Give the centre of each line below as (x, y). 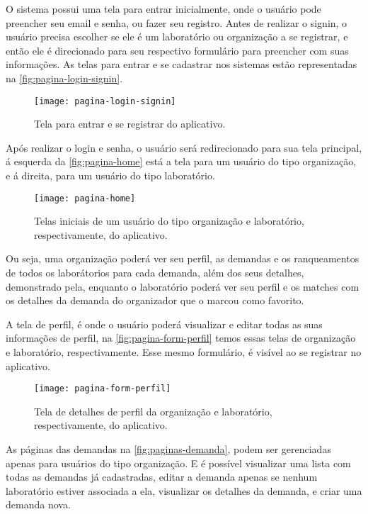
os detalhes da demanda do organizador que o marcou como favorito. (155, 300)
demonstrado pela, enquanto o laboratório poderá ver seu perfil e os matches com (183, 286)
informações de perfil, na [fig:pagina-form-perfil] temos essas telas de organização (181, 338)
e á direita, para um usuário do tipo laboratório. (110, 175)
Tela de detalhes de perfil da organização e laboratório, (153, 411)
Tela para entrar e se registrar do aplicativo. (130, 124)
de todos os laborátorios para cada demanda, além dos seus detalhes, (155, 273)
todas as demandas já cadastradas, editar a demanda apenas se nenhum (162, 477)
